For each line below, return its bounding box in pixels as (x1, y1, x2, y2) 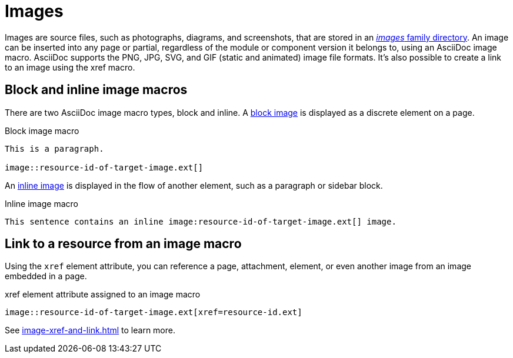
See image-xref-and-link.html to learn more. (5, 325, 175, 336)
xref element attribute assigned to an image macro (5, 289, 201, 300)
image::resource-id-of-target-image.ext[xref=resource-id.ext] (5, 307, 302, 317)
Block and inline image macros (5, 82, 188, 98)
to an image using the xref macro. (5, 62, 135, 72)
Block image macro (5, 125, 79, 136)
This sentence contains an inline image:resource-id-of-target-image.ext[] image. (5, 216, 397, 226)
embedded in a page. (5, 271, 87, 282)
